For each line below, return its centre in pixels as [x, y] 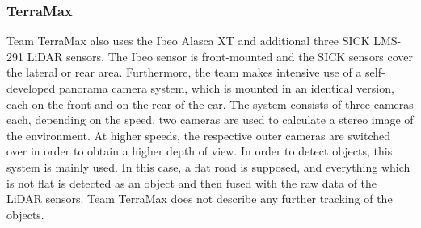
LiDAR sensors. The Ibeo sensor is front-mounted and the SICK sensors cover [220, 56]
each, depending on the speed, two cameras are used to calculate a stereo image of [210, 120]
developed [31, 88]
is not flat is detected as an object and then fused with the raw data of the [192, 182]
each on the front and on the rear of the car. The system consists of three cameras [210, 104]
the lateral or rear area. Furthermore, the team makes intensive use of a [184, 72]
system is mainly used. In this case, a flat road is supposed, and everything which [208, 166]
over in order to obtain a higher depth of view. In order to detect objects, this [200, 151]
